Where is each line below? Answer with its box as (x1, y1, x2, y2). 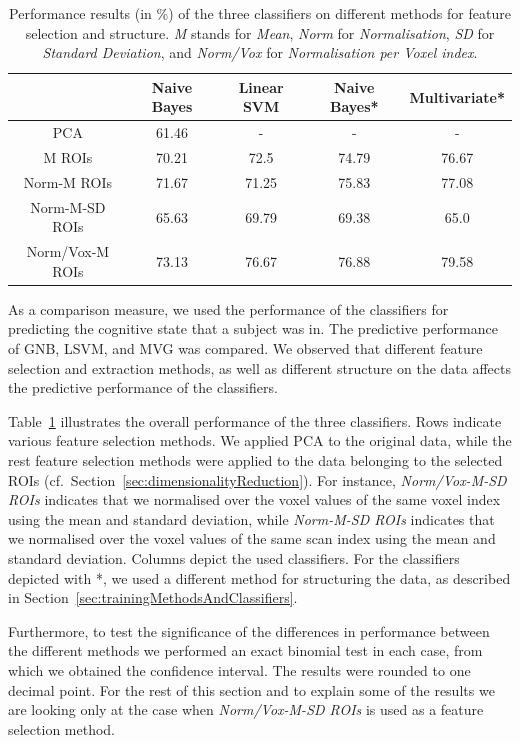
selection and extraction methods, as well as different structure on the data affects (8, 357, 512, 378)
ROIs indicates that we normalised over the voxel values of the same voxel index (8, 489, 501, 510)
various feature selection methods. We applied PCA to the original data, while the (8, 430, 512, 451)
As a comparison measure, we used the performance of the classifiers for (8, 298, 449, 319)
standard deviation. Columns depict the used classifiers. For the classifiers (8, 548, 460, 568)
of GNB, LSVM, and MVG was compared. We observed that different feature (8, 338, 483, 359)
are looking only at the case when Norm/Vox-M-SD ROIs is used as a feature (8, 699, 484, 720)
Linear (238, 76, 284, 97)
